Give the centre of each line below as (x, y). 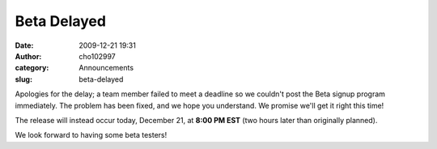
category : (32, 68)
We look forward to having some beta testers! (91, 135)
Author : (28, 56)
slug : (23, 79)
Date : (24, 45)
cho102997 (98, 56)
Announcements (106, 68)
